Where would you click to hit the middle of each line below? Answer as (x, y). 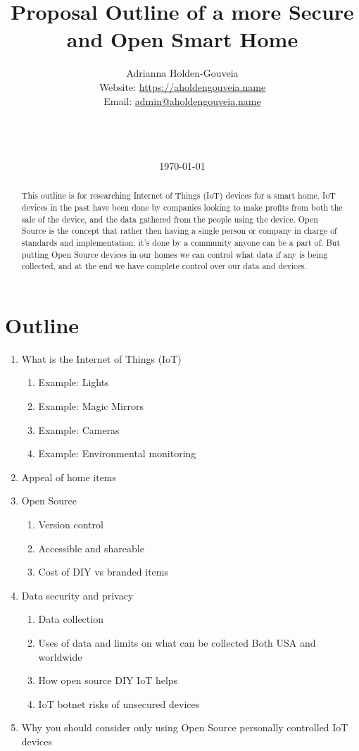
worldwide (60, 656)
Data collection (71, 619)
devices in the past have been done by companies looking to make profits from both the (182, 207)
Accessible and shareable (91, 548)
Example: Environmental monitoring (117, 453)
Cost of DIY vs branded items (103, 572)
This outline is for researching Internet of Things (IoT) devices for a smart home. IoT (178, 195)
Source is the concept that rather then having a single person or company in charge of (179, 231)
